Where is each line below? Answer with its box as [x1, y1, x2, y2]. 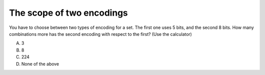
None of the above [21, 61, 59, 67]
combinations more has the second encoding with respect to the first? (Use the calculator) [9, 31, 192, 37]
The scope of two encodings [9, 7, 128, 18]
